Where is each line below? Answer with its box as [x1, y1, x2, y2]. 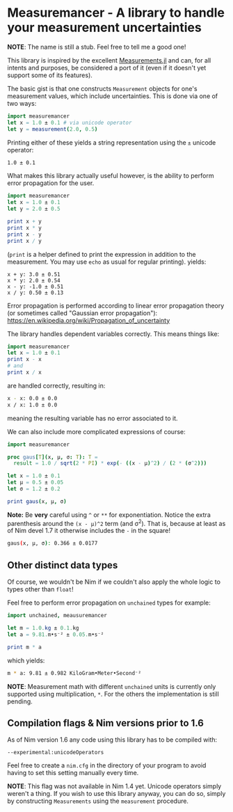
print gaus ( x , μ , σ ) [7, 497, 67, 505]
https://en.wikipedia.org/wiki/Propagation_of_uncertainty [7, 316, 170, 324]
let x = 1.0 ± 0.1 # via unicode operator [7, 119, 132, 126]
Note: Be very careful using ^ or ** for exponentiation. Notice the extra [7, 510, 211, 519]
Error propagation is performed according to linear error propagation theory [7, 301, 225, 310]
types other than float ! [7, 585, 74, 594]
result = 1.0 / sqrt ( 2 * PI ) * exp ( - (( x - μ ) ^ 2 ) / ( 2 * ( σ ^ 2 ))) [13, 460, 207, 467]
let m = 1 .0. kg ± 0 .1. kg [7, 625, 79, 632]
